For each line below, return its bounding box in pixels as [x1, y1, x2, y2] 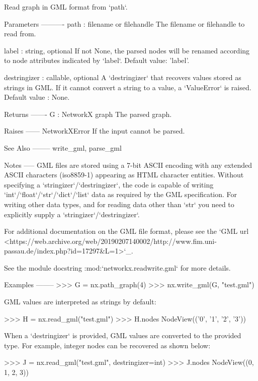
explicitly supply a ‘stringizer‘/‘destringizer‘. [4, 209, 140, 219]
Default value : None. [4, 92, 70, 102]
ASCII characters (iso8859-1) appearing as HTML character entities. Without [4, 169, 244, 180]
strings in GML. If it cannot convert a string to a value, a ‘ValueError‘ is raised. [4, 82, 251, 92]
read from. [4, 28, 36, 39]
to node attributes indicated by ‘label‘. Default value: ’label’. [4, 55, 190, 66]
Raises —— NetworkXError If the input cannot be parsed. [4, 125, 185, 136]
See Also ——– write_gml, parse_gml [4, 142, 122, 153]
